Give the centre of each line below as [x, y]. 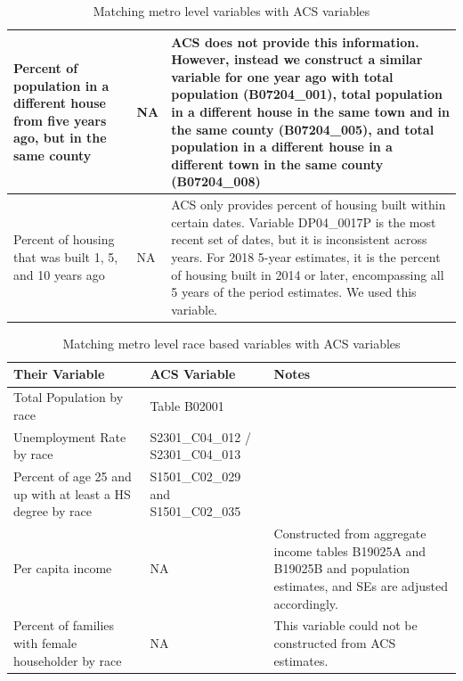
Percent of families [64, 625]
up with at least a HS [72, 493]
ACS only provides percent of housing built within [309, 205]
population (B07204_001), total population [307, 94]
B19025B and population [342, 568]
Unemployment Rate [70, 436]
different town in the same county [277, 164]
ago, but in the [60, 138]
